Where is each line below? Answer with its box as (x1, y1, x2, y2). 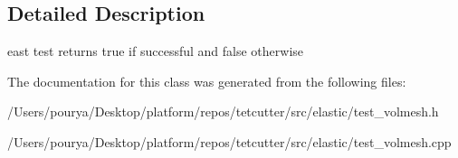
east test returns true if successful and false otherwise (7, 42, 304, 60)
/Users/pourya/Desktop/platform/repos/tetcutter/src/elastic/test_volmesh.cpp (7, 132, 452, 151)
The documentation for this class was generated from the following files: (7, 71, 406, 90)
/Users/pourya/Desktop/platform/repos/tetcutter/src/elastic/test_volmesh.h (7, 102, 439, 121)
